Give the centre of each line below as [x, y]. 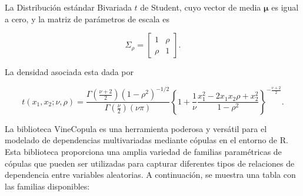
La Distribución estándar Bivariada [68, 7]
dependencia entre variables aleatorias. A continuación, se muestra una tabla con [150, 175]
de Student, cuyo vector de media [201, 7]
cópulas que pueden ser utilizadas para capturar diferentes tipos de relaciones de [150, 163]
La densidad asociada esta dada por [69, 72]
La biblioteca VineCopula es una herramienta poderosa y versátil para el [136, 128]
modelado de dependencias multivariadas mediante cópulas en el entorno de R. [146, 140]
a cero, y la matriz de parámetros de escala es [87, 18]
